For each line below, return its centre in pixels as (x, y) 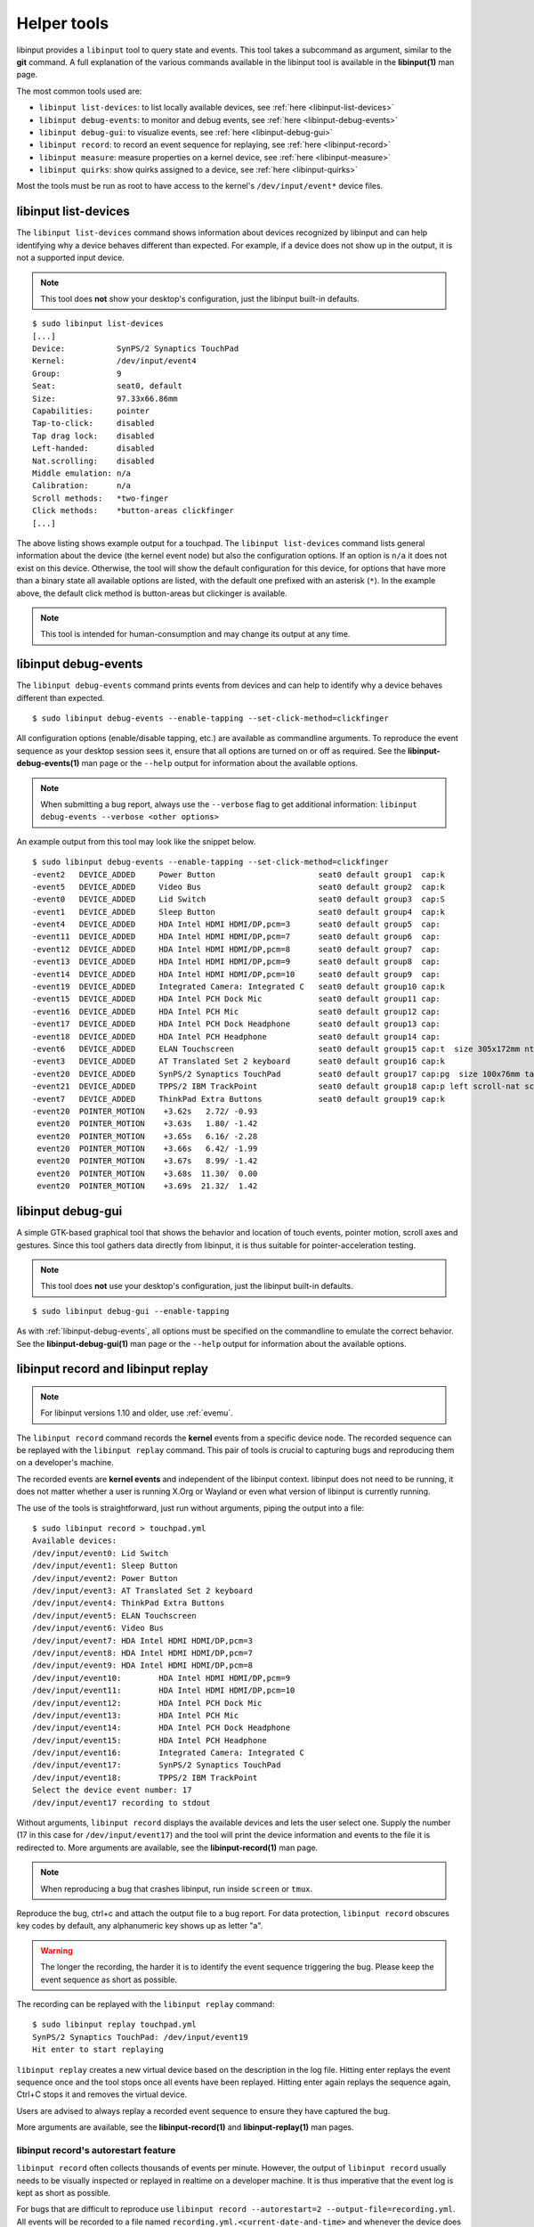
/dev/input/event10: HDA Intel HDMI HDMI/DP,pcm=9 (162, 1678)
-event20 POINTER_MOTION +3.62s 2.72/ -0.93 (145, 1111)
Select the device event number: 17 (112, 1790)
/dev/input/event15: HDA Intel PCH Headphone (150, 1740)
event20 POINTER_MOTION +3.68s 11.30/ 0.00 (147, 1173)
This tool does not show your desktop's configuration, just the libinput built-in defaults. (200, 298)
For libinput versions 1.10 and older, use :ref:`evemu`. (137, 1413)
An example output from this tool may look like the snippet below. (136, 841)
